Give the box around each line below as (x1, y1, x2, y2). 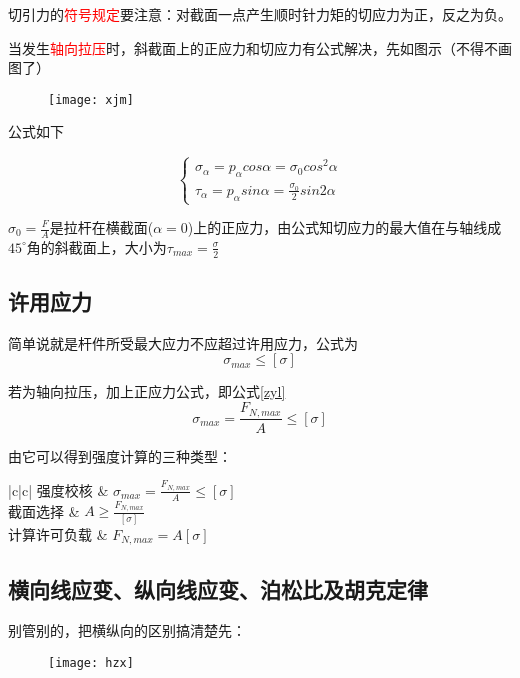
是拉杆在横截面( (49, 217, 154, 237)
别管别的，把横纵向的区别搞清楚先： (8, 620, 246, 641)
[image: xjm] (48, 92, 134, 107)
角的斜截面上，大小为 (26, 236, 167, 257)
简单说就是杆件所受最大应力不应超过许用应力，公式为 (8, 332, 358, 353)
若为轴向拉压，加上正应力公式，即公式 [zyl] (8, 381, 286, 402)
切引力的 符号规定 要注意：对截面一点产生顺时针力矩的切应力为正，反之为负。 (8, 4, 512, 24)
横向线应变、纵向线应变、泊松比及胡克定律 (8, 573, 428, 604)
